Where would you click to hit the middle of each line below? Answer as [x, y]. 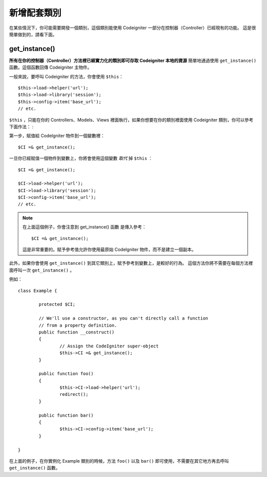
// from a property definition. [78, 325]
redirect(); [74, 394]
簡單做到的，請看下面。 [33, 34]
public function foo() [66, 374]
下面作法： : [21, 127]
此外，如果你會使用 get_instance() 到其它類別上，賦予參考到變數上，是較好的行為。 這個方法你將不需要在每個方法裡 [131, 263]
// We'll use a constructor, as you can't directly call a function [124, 318]
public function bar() [66, 415]
